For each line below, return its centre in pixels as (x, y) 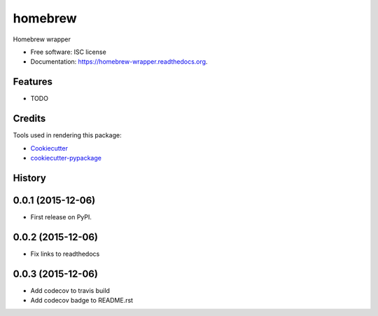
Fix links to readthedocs (65, 254)
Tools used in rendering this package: (67, 135)
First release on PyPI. (61, 217)
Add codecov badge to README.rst (82, 301)
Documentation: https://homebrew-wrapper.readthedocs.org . (119, 62)
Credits (29, 119)
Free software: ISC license (68, 52)
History (30, 178)
